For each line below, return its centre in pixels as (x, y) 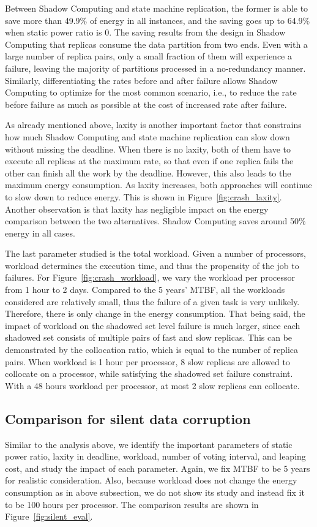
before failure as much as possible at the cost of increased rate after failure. (146, 104)
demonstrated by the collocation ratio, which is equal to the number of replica (152, 350)
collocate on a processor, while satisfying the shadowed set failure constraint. (149, 373)
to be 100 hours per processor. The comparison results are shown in (132, 504)
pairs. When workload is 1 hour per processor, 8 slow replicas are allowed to (147, 361)
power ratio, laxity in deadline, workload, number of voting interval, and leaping (155, 456)
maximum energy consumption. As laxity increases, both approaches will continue (158, 185)
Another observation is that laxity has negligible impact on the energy (137, 209)
